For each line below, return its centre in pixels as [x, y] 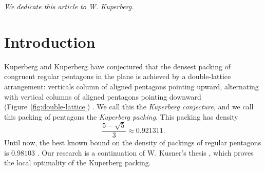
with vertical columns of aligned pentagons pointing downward [103, 96]
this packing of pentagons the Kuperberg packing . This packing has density [121, 116]
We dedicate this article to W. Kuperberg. [69, 6]
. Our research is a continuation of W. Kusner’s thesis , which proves [145, 152]
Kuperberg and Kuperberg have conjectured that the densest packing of [117, 66]
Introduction [50, 41]
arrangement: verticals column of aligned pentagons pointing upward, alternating [131, 86]
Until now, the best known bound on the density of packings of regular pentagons [133, 142]
